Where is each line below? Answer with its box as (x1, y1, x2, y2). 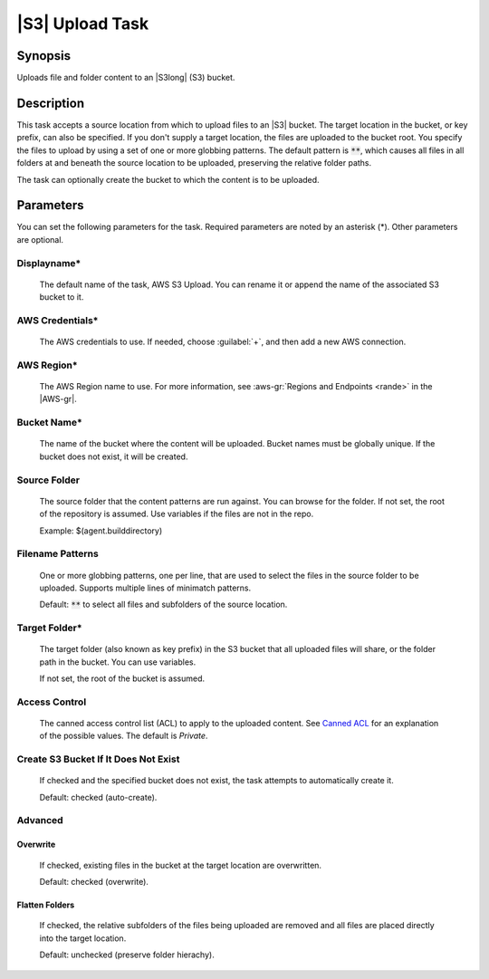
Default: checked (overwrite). (39, 877, 149, 888)
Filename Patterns (16, 548, 99, 561)
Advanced (16, 814, 63, 827)
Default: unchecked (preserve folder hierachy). (39, 949, 215, 960)
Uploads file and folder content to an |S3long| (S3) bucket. (16, 72, 235, 83)
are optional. (16, 234, 63, 245)
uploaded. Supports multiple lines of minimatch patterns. (39, 582, 252, 593)
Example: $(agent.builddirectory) (39, 525, 163, 536)
